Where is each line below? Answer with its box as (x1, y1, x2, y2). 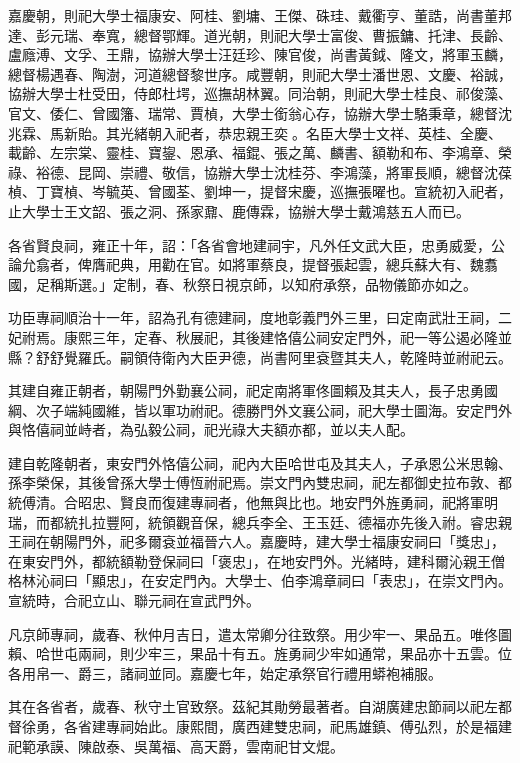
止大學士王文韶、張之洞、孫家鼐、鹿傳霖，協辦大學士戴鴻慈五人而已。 (8, 200, 470, 221)
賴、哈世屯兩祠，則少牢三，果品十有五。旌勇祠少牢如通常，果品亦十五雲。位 (8, 643, 512, 664)
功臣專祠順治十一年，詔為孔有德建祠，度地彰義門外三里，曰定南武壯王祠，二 (8, 307, 512, 328)
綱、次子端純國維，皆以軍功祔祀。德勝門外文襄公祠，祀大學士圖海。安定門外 (8, 399, 512, 420)
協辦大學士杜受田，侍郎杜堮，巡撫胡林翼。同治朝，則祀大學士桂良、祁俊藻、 (8, 83, 512, 104)
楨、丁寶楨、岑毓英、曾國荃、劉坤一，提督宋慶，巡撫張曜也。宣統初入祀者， (8, 181, 512, 202)
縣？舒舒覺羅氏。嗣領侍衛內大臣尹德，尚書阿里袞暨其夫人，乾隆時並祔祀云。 (8, 346, 512, 367)
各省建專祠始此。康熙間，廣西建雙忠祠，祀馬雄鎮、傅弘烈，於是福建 (63, 716, 512, 736)
